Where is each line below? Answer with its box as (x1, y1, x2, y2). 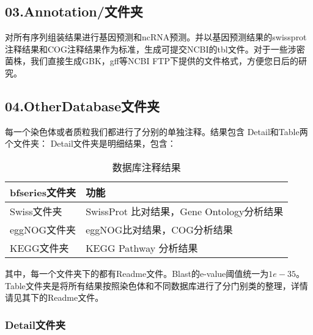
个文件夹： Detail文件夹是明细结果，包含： (5, 137, 176, 150)
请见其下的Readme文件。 (5, 291, 104, 304)
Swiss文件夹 (10, 204, 62, 218)
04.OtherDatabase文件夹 (5, 96, 160, 115)
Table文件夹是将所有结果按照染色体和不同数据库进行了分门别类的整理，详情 (5, 279, 308, 292)
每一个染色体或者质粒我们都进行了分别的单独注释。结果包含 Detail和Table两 (5, 125, 308, 138)
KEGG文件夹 (10, 240, 69, 255)
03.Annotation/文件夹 (5, 2, 143, 21)
